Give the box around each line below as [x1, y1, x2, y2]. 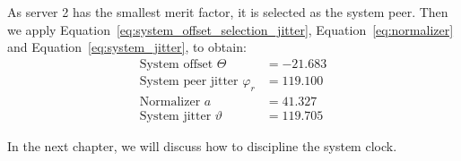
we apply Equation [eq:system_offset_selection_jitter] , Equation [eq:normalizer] [7, 20, 454, 38]
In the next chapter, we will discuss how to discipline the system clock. [7, 136, 397, 155]
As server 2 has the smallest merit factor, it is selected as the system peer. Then [7, 3, 448, 21]
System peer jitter [139, 74, 239, 88]
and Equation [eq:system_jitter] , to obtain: [7, 38, 247, 56]
